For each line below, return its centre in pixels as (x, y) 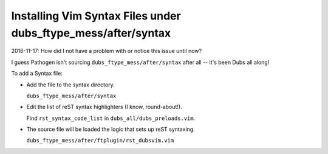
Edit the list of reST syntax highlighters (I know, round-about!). (104, 107)
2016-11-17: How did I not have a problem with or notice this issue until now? (107, 51)
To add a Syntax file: (37, 74)
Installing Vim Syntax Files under (96, 16)
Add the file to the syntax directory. (70, 85)
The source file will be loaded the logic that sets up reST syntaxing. (111, 129)
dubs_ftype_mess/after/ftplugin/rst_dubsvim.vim (100, 141)
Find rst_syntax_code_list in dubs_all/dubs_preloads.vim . (111, 118)
